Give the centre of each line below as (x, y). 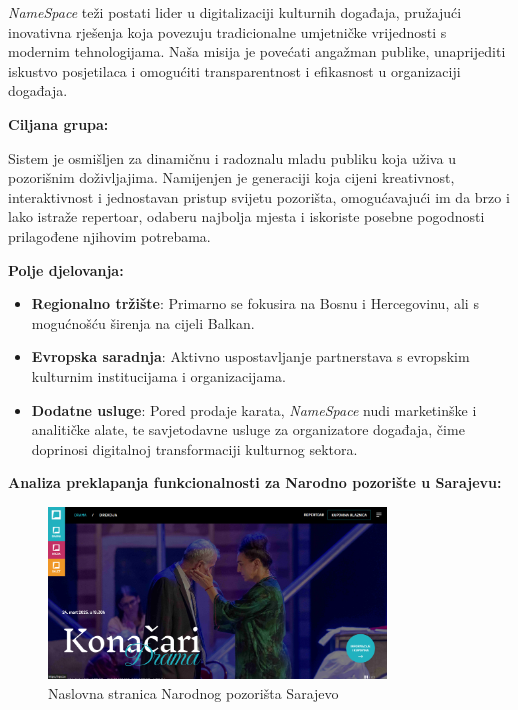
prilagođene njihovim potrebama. (109, 235)
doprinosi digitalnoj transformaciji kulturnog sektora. (194, 448)
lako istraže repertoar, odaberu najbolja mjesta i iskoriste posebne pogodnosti (246, 216)
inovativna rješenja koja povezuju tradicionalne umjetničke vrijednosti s (227, 31)
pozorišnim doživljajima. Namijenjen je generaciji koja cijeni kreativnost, (231, 177)
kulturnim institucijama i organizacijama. (158, 375)
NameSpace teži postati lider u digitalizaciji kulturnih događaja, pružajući (235, 12)
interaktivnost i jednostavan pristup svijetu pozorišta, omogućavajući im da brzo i (259, 196)
